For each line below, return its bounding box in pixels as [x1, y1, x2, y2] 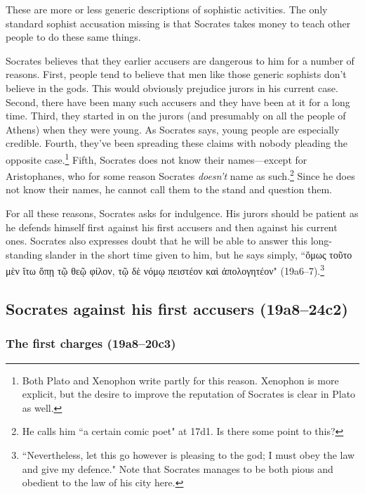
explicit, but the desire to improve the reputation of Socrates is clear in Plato [22, 386, 356, 401]
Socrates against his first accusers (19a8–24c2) [6, 298, 348, 320]
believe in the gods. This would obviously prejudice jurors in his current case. [6, 80, 338, 95]
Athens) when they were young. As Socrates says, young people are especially [6, 122, 340, 136]
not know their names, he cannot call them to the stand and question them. [6, 182, 332, 197]
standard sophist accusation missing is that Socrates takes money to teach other [6, 15, 351, 30]
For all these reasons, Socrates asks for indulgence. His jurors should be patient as [6, 206, 359, 221]
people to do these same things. [6, 30, 141, 44]
